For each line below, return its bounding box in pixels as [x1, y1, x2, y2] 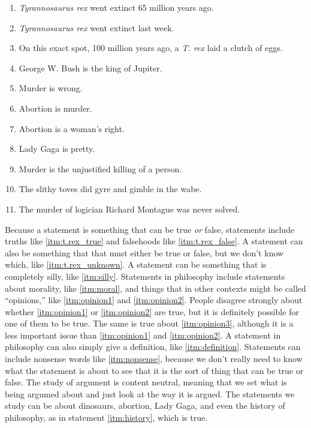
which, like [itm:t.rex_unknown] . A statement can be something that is [5, 258, 267, 271]
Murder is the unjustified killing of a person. [19, 162, 182, 175]
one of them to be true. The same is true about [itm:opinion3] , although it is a [5, 317, 294, 330]
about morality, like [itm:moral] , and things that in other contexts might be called [5, 282, 306, 294]
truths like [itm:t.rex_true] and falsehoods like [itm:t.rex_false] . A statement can [5, 235, 303, 247]
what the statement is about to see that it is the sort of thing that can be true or [5, 364, 304, 376]
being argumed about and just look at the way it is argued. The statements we [5, 387, 295, 400]
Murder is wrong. [19, 82, 83, 94]
